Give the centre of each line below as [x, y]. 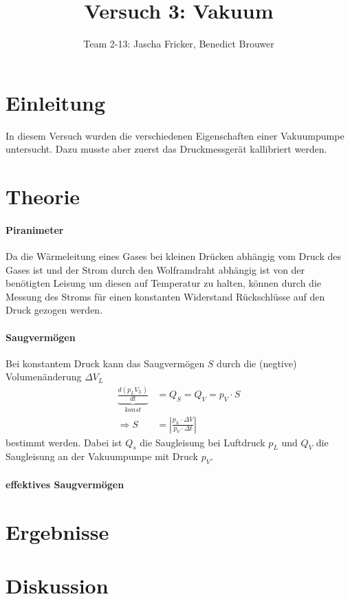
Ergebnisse [57, 531]
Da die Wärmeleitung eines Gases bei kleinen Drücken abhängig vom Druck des [173, 256]
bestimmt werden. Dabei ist [64, 442]
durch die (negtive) [257, 363]
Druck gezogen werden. [54, 310]
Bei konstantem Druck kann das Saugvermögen [105, 363]
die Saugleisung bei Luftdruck [203, 442]
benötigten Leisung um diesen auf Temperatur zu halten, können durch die [164, 283]
